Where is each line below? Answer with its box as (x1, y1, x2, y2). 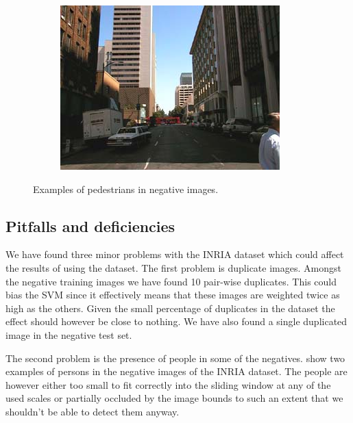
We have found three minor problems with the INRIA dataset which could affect (5, 247, 344, 261)
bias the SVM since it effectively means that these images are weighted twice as (5, 287, 340, 302)
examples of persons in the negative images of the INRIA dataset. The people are (5, 364, 348, 379)
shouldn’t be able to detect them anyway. (5, 404, 180, 418)
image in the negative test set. (5, 327, 132, 342)
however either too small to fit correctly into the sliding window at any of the (5, 377, 331, 392)
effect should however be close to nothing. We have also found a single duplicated (5, 314, 348, 329)
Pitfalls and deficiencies (5, 215, 175, 236)
